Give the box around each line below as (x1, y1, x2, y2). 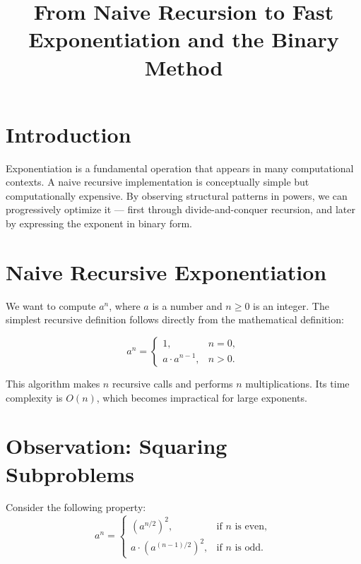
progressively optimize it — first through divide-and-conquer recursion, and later (6, 202, 355, 217)
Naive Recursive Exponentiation (6, 257, 327, 286)
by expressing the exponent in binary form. (6, 216, 192, 231)
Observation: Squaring (6, 431, 227, 460)
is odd (235, 543, 261, 553)
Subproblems (6, 459, 135, 488)
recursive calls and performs (112, 376, 233, 390)
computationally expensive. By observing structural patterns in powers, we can (6, 188, 348, 203)
